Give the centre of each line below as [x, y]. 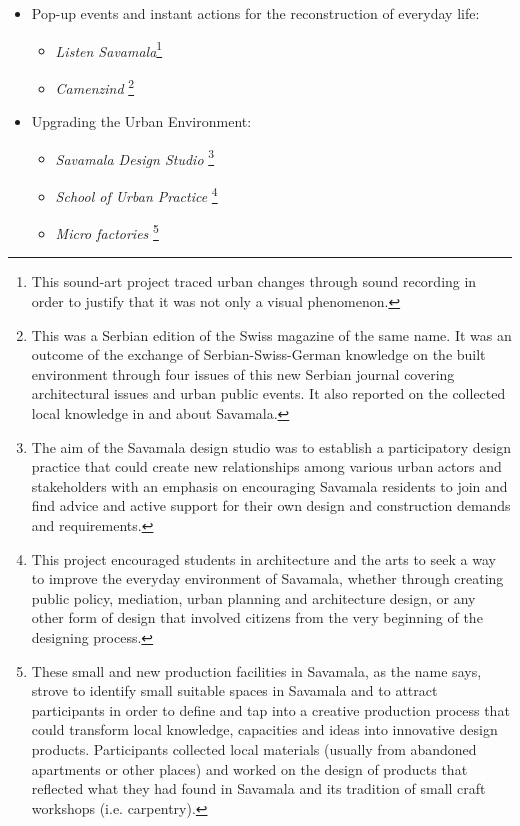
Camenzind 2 [95, 86]
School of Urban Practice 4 [136, 194]
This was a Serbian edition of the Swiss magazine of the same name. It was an [271, 334]
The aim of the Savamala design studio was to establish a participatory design [271, 446]
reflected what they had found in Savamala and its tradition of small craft [258, 788]
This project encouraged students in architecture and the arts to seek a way [263, 558]
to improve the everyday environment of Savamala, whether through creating [267, 578]
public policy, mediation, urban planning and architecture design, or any [253, 597]
